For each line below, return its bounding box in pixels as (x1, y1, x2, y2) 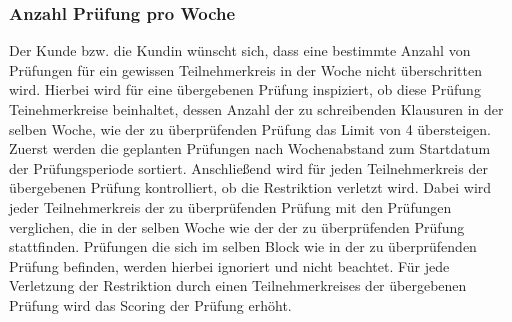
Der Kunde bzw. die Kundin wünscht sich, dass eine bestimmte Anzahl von (9, 40, 471, 61)
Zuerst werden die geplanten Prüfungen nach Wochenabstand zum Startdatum (9, 138, 491, 159)
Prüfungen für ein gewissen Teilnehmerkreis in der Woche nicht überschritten (9, 59, 482, 80)
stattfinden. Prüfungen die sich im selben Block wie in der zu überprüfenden (9, 236, 477, 257)
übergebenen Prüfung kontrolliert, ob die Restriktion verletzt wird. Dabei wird (9, 177, 492, 198)
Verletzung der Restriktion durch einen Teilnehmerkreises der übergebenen (9, 275, 467, 296)
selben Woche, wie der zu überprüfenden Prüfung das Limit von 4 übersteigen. (9, 118, 491, 139)
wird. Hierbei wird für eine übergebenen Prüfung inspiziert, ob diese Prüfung (9, 79, 481, 100)
